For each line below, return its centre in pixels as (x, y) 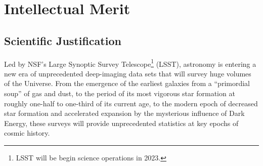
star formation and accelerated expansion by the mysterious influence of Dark (124, 113)
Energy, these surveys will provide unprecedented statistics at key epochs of (121, 123)
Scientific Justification (63, 40)
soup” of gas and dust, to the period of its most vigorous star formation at (120, 93)
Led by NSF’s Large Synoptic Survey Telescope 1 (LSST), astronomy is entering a (130, 63)
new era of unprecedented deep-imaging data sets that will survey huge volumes (128, 73)
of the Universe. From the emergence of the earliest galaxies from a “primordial (127, 83)
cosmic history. (27, 133)
